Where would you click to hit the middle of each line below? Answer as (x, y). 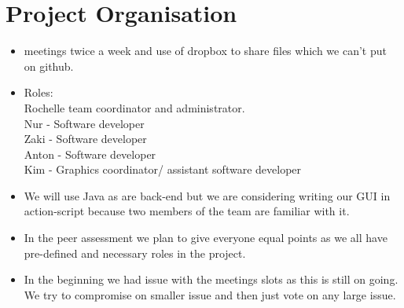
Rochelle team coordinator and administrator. (134, 107)
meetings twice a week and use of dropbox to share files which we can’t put (205, 51)
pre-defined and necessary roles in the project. (135, 253)
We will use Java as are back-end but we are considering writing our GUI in (207, 195)
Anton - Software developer (90, 154)
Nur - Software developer (84, 123)
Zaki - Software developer (85, 139)
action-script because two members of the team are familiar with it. (187, 211)
